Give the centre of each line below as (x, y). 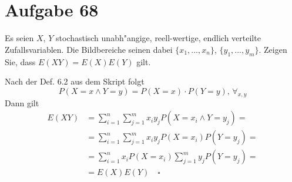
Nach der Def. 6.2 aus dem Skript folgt (75, 81)
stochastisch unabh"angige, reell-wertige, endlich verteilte (158, 38)
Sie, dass (20, 61)
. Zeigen (273, 49)
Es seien (19, 38)
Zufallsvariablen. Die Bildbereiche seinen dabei (89, 49)
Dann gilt (22, 102)
